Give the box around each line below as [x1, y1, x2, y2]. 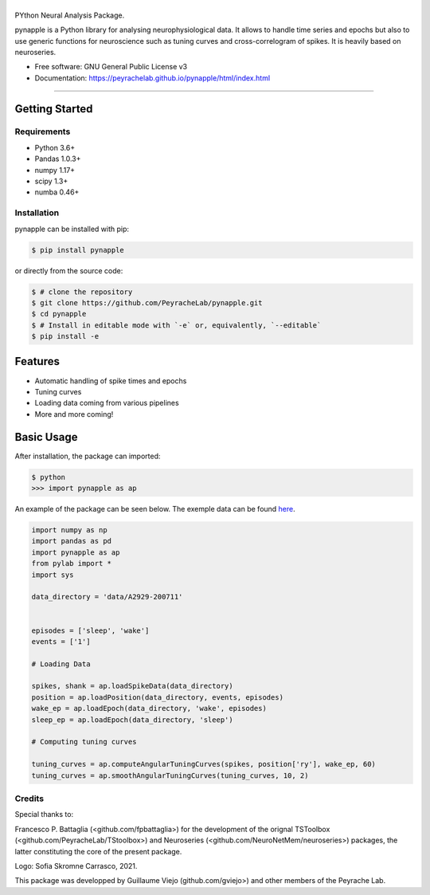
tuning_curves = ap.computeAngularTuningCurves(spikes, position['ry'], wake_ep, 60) [31, 760, 376, 769]
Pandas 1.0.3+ [34, 154, 81, 163]
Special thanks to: [14, 810, 74, 819]
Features [14, 355, 60, 368]
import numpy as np [31, 526, 107, 534]
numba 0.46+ [34, 187, 80, 197]
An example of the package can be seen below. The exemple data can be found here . [14, 504, 296, 514]
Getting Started [14, 102, 93, 116]
